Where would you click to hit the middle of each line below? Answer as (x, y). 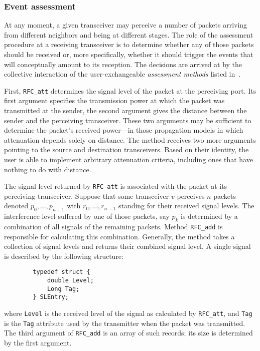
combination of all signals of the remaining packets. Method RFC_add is (113, 227)
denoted (16, 206)
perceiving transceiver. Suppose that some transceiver (87, 196)
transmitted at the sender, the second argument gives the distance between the (125, 110)
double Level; (70, 281)
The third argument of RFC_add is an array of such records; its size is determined (128, 333)
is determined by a (209, 216)
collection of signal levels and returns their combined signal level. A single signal (127, 246)
